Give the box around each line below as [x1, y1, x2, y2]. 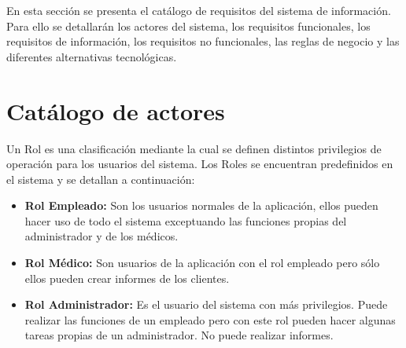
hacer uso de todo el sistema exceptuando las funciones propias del [24, 212, 347, 229]
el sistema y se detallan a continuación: [6, 170, 195, 187]
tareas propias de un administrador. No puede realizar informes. [24, 327, 334, 343]
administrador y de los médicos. [24, 228, 179, 244]
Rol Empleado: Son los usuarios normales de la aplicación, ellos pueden [24, 197, 378, 214]
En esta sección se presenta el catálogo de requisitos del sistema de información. [6, 2, 391, 18]
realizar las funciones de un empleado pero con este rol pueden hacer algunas [24, 311, 396, 328]
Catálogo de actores [6, 94, 225, 126]
